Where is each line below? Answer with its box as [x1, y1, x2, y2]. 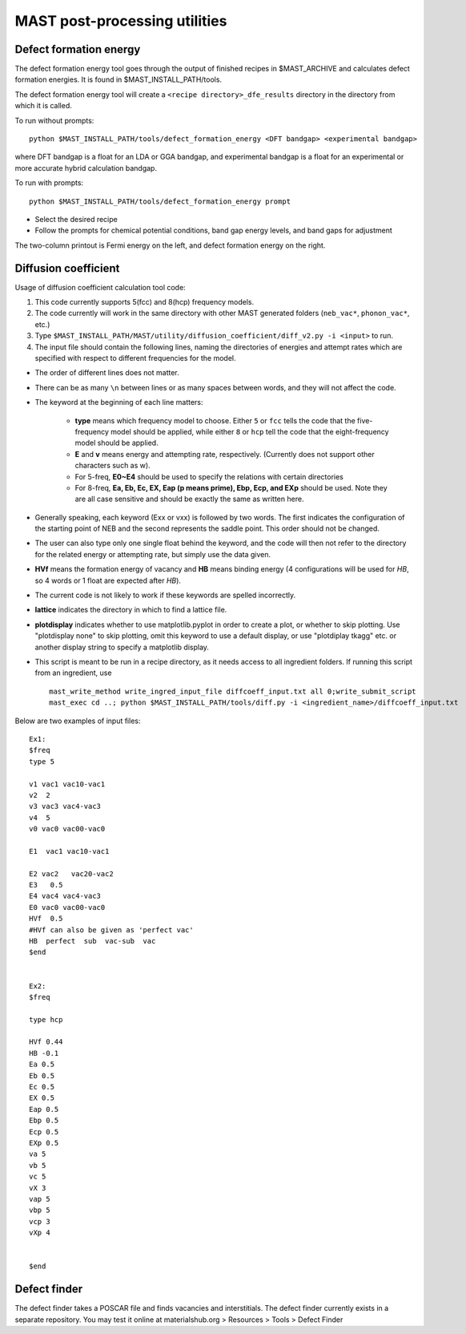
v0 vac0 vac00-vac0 [29, 824, 106, 834]
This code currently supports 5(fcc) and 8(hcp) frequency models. [34, 297, 255, 307]
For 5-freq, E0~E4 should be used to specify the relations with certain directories [74, 471, 343, 481]
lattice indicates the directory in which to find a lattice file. [34, 605, 227, 615]
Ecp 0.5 [29, 1127, 59, 1136]
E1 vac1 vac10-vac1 [29, 847, 110, 855]
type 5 [29, 757, 55, 766]
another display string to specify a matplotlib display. [34, 642, 210, 652]
